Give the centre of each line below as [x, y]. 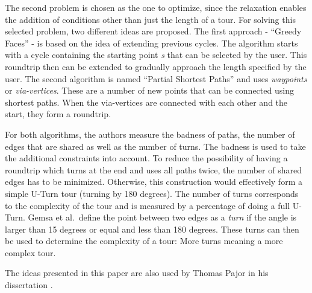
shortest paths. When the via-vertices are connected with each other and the [146, 102]
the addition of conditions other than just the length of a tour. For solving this [150, 19]
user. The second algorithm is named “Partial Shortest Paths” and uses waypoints [156, 78]
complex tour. [30, 252]
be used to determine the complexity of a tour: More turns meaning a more [144, 241]
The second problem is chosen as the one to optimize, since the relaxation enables [156, 7]
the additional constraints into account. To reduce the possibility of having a [146, 158]
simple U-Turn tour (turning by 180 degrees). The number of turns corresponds [152, 193]
